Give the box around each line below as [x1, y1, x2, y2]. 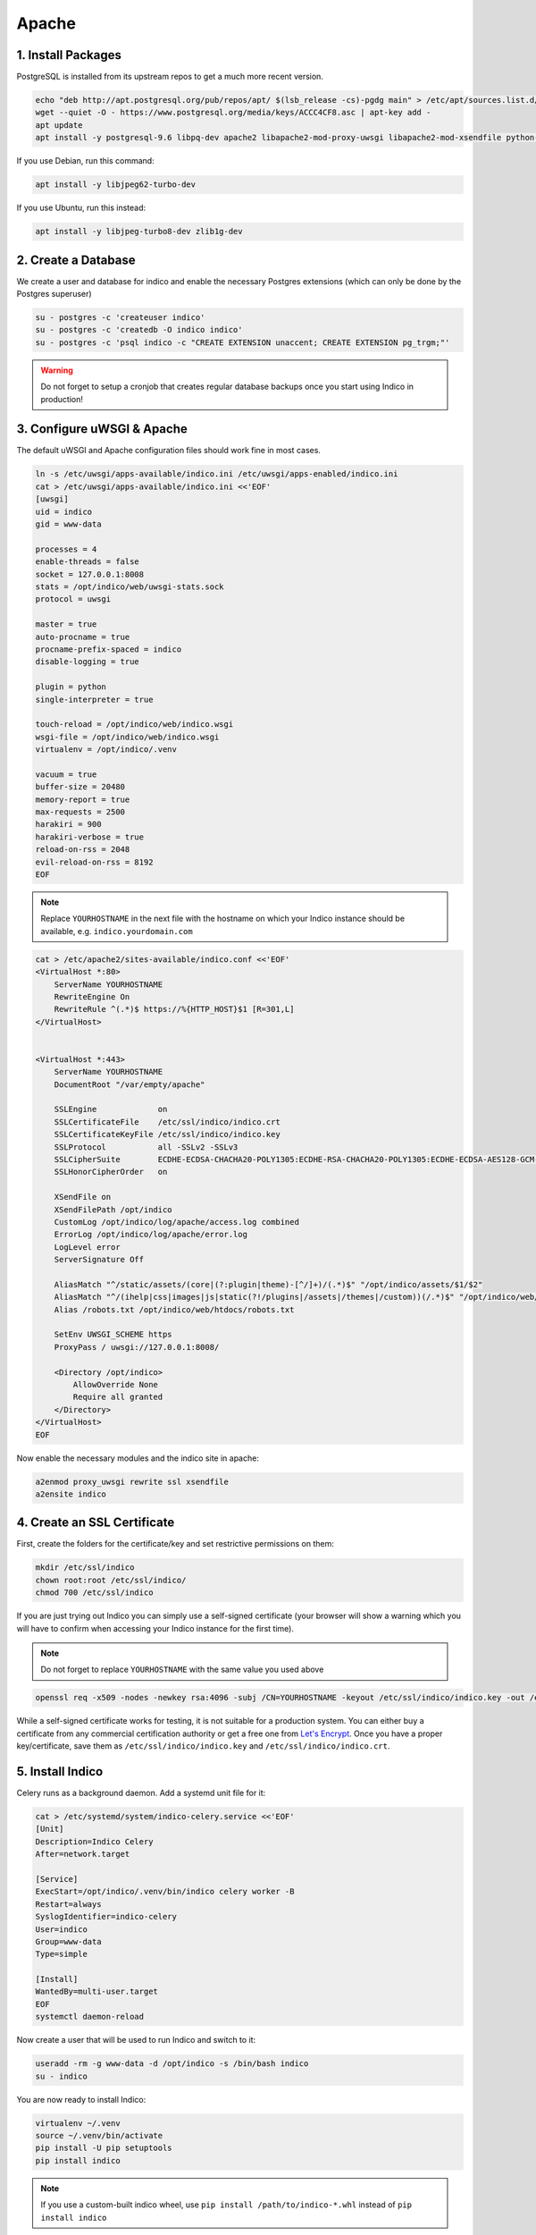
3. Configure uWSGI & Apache [16, 421, 188, 437]
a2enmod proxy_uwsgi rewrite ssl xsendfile [35, 1476, 230, 1487]
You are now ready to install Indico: [16, 2094, 147, 2104]
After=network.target [35, 1849, 130, 1860]
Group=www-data [35, 1936, 102, 1946]
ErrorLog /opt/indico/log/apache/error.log [54, 1229, 247, 1240]
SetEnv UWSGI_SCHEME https [54, 1329, 173, 1340]
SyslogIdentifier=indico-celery [35, 1911, 178, 1922]
